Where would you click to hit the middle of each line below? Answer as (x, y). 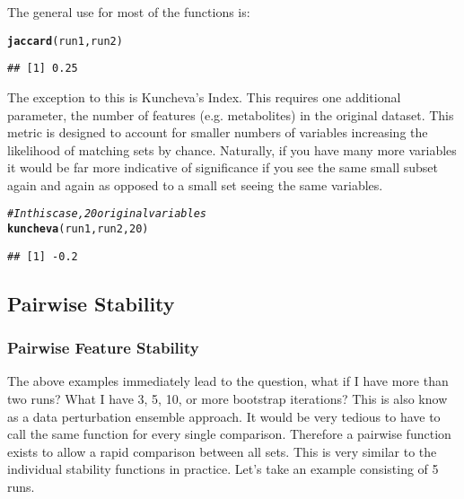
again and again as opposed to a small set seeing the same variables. (195, 184)
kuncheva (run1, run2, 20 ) (78, 229)
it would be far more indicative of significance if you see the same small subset (223, 167)
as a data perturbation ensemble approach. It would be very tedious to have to (224, 416)
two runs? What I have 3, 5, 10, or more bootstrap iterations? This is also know (228, 399)
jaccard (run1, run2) (65, 41)
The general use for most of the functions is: (129, 12)
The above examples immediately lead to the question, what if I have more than (228, 381)
